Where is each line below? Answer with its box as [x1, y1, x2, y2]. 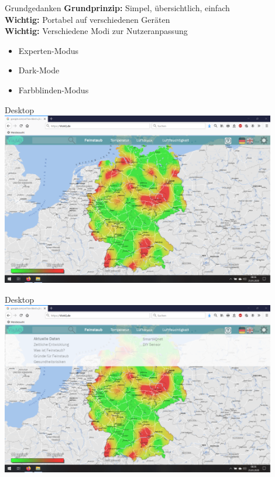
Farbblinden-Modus [18, 83, 89, 96]
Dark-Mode [18, 64, 60, 76]
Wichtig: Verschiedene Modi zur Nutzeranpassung [5, 25, 188, 37]
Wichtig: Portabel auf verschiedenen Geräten [5, 13, 170, 25]
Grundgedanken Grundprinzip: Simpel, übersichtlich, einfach [5, 2, 230, 13]
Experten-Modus [18, 44, 79, 56]
